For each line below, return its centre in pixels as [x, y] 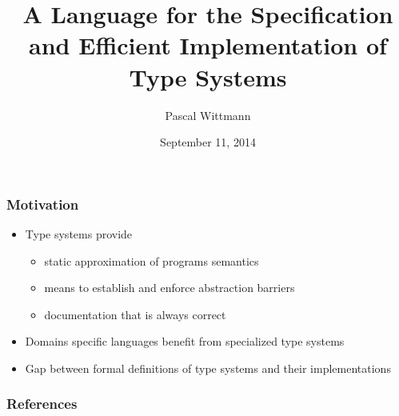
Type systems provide [79, 233]
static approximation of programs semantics [152, 260]
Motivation [43, 204]
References [42, 404]
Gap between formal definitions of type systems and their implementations [208, 368]
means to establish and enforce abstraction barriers [170, 288]
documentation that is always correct [135, 314]
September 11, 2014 [208, 142]
